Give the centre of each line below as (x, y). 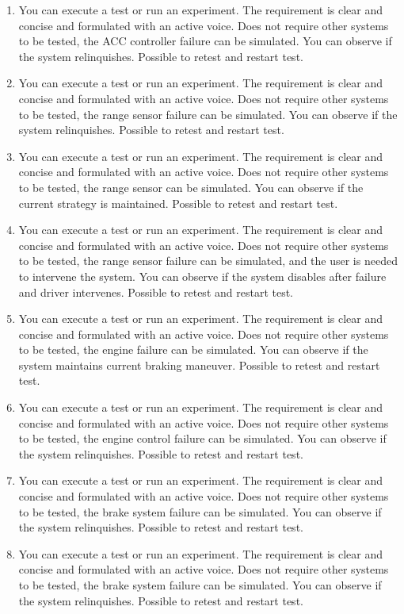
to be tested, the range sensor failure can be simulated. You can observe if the (208, 114)
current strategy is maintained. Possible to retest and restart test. (178, 203)
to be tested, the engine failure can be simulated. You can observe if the (193, 349)
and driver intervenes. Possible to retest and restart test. (156, 292)
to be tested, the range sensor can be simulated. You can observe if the (191, 187)
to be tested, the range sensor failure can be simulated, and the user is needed (208, 261)
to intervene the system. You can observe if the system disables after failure (202, 276)
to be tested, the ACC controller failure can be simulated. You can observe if (205, 41)
